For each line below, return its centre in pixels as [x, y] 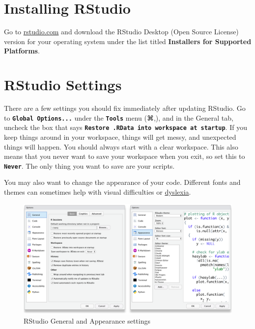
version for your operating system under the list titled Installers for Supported [128, 41]
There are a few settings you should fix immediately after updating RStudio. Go [125, 108]
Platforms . [22, 51]
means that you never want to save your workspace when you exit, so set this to [125, 156]
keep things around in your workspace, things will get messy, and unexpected [120, 137]
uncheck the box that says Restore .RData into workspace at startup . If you [126, 127]
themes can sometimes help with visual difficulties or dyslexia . [98, 191]
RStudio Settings [63, 85]
